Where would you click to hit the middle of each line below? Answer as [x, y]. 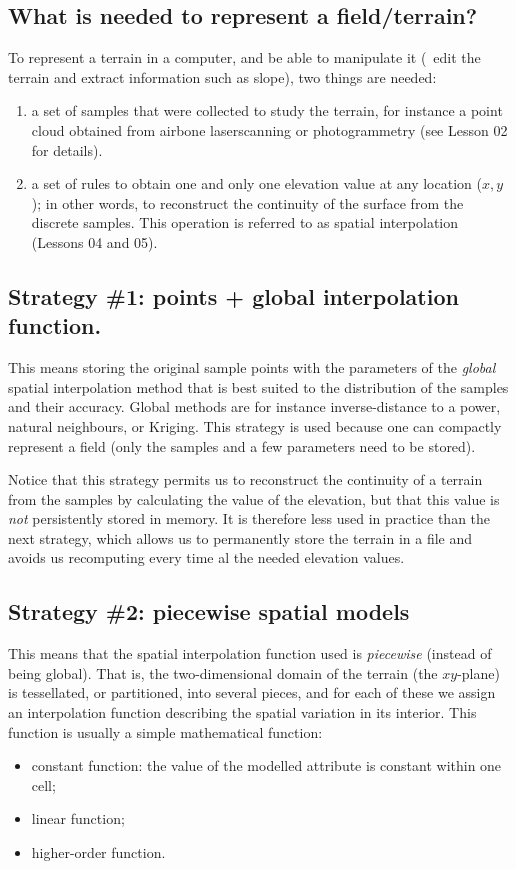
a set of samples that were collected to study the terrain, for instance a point [267, 110]
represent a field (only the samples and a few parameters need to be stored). [242, 445]
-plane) [478, 672]
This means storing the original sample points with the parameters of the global [252, 367]
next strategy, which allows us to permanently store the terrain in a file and [240, 537]
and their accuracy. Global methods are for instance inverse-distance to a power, [254, 406]
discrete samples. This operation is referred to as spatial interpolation [245, 222]
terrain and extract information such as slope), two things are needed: [222, 76]
